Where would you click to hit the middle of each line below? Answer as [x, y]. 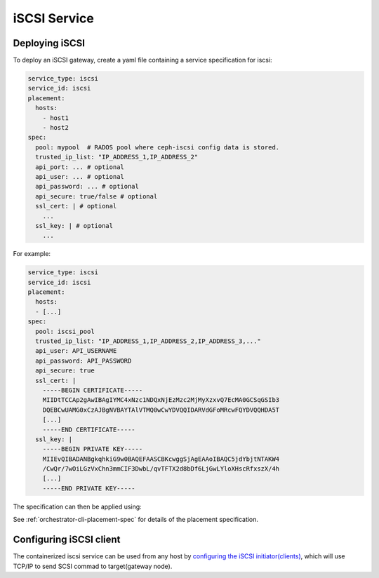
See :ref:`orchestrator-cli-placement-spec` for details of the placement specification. [136, 520]
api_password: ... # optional [87, 187]
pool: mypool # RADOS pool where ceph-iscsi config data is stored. [158, 147]
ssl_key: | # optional [74, 226]
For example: [32, 254]
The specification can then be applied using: [77, 506]
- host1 [56, 118]
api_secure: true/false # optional [97, 196]
